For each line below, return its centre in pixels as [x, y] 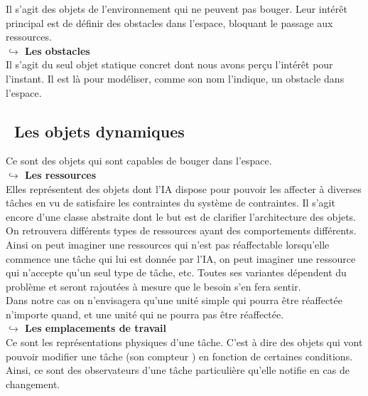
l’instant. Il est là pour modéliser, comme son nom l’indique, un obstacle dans [175, 78]
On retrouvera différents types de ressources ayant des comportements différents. [181, 230]
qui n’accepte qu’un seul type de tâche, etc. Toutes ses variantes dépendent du [176, 272]
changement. [33, 384]
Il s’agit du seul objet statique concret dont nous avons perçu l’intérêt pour [169, 64]
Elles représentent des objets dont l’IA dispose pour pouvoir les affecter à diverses [184, 188]
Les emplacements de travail [96, 328]
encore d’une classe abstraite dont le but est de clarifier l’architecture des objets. [181, 216]
